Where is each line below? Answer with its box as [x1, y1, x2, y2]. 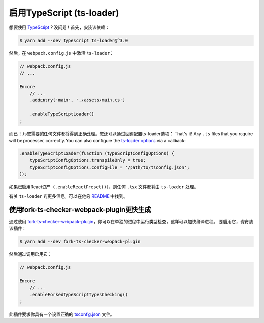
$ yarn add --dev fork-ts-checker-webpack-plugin [19, 238, 141, 244]
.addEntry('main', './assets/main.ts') [29, 98, 126, 103]
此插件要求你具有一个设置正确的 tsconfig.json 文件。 [9, 311, 115, 317]
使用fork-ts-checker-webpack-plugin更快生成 [9, 206, 151, 214]
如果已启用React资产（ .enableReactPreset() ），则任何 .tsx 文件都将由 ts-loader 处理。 [9, 184, 198, 190]
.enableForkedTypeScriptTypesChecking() [29, 292, 128, 298]
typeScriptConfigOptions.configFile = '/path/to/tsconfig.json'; [29, 164, 190, 170]
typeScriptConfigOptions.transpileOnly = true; [29, 157, 146, 163]
